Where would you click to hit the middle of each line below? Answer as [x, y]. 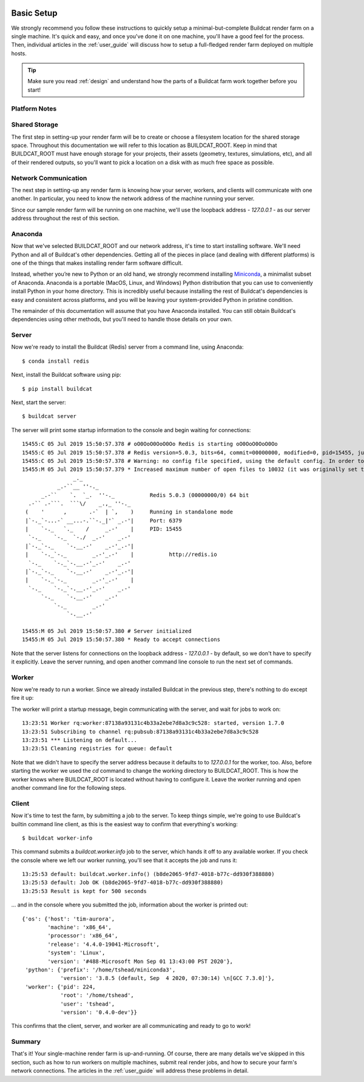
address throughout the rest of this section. [65, 218]
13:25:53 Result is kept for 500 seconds [84, 891]
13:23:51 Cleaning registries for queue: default [97, 748]
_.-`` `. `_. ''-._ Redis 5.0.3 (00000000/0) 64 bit [145, 495]
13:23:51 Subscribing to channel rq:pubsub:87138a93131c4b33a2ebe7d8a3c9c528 [140, 731]
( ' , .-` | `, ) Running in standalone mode [129, 512]
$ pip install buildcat [57, 389]
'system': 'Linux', [76, 953]
